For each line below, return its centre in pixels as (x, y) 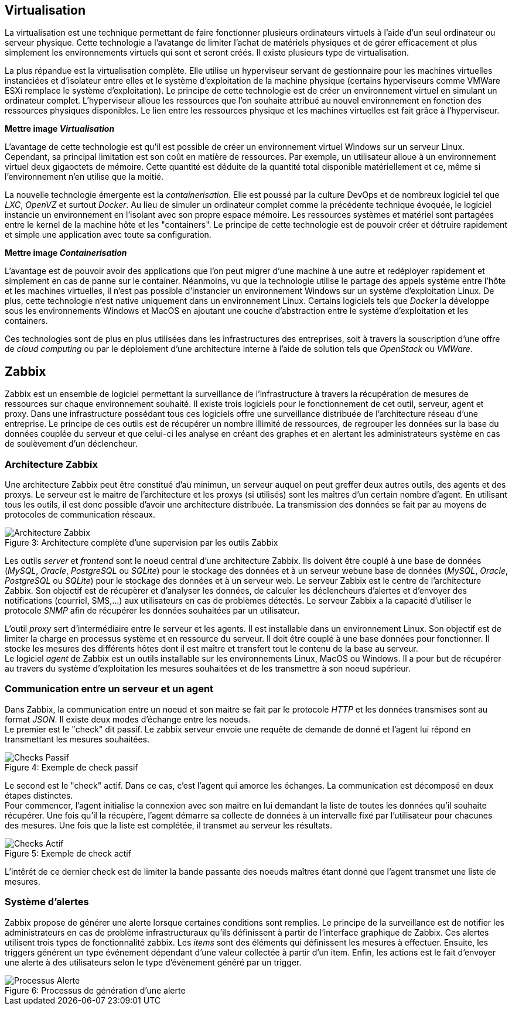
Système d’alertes (47, 902)
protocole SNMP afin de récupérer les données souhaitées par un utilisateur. (152, 611)
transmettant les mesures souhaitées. (77, 739)
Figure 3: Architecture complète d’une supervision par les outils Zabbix (141, 543)
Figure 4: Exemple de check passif (71, 767)
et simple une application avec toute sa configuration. (108, 235)
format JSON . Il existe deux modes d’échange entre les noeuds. (128, 719)
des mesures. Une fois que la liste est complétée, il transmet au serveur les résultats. (168, 825)
